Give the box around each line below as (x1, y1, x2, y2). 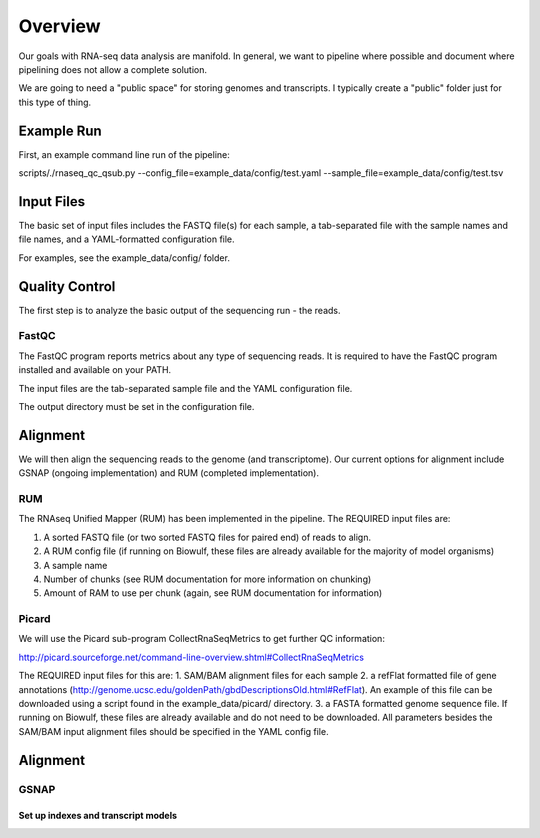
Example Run (18, 122, 102, 139)
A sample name (43, 559, 108, 571)
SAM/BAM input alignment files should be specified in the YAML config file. (18, 725, 329, 737)
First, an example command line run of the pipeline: (18, 148, 230, 160)
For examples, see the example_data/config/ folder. (18, 251, 230, 264)
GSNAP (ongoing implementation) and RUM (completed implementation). (18, 467, 320, 479)
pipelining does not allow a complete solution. (18, 63, 207, 75)
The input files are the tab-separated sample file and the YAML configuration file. (18, 382, 353, 394)
